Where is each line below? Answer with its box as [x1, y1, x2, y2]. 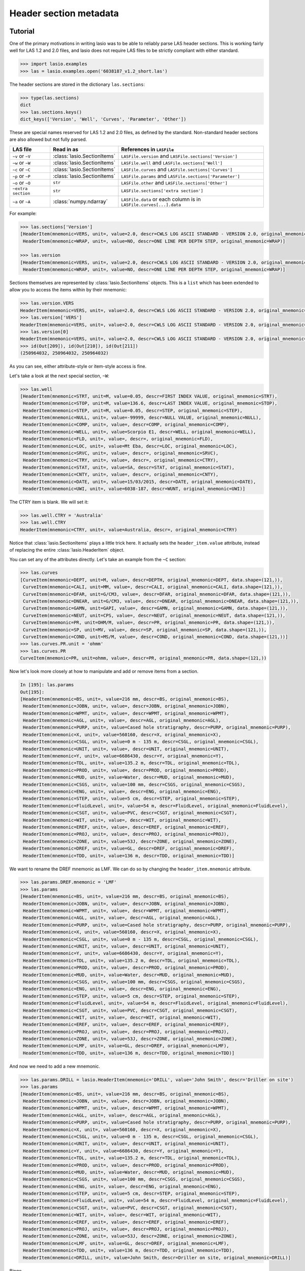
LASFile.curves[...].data [121, 202, 181, 207]
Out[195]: [20, 689, 45, 695]
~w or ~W [12, 159, 30, 166]
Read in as [52, 145, 79, 153]
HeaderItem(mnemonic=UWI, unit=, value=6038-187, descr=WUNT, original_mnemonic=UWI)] [23, 486, 246, 492]
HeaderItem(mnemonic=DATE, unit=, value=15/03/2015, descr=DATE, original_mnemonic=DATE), [23, 478, 256, 485]
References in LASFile [121, 145, 174, 153]
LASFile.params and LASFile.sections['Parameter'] [121, 172, 240, 179]
